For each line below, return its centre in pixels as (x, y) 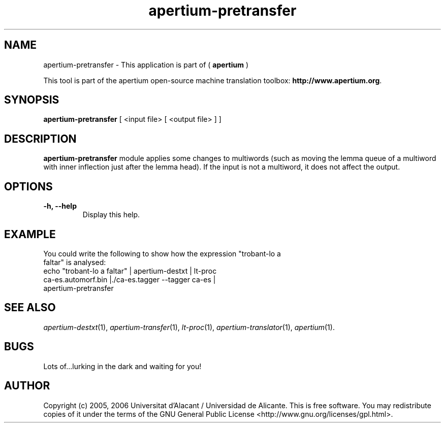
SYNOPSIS (32, 100)
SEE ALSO (30, 308)
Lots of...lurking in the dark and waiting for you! (122, 366)
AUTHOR (27, 386)
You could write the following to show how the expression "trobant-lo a (162, 253)
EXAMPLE (30, 234)
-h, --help (60, 206)
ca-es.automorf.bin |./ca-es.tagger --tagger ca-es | (130, 279)
